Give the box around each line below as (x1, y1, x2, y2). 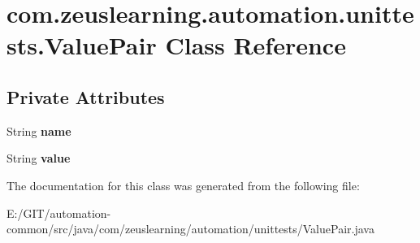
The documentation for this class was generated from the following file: (6, 176, 360, 193)
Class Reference (165, 28, 346, 62)
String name (6, 122, 71, 139)
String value (6, 150, 71, 167)
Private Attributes (6, 84, 165, 109)
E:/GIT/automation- (6, 204, 111, 221)
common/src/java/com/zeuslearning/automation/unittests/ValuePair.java (6, 220, 375, 237)
